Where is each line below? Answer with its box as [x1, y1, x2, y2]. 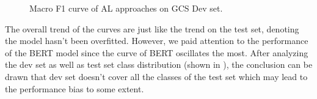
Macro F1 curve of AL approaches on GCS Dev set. [29, 2, 223, 14]
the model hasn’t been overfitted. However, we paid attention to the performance [5, 34, 308, 47]
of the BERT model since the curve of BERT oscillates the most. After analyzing [5, 46, 308, 59]
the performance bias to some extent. [5, 82, 144, 95]
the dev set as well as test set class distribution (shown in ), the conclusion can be [5, 58, 313, 71]
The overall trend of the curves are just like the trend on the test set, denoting [5, 22, 299, 35]
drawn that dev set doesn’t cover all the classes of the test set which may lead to [5, 70, 308, 82]
